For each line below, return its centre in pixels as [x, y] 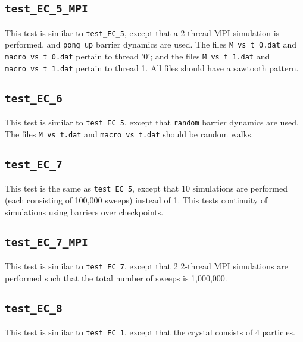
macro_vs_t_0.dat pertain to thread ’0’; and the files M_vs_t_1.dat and [138, 56]
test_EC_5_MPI [46, 9]
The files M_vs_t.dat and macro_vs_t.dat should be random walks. [129, 134]
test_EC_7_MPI [46, 242]
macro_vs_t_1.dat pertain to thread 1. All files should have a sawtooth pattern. [152, 68]
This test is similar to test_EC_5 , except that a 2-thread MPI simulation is [142, 32]
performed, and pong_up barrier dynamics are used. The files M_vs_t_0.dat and [151, 44]
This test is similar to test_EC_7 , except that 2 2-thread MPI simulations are [146, 266]
